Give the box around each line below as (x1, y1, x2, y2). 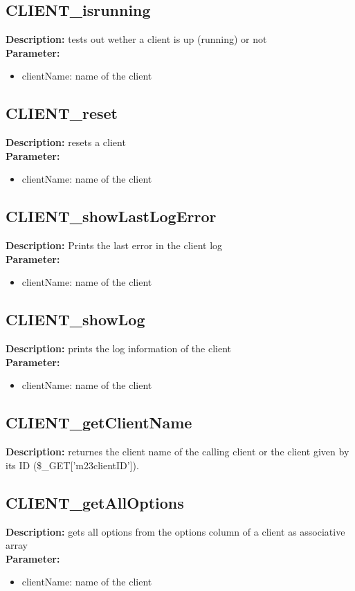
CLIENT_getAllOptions (6, 491, 184, 513)
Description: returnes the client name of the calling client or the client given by (6, 444, 349, 459)
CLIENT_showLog (6, 309, 145, 330)
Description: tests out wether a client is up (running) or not (6, 32, 267, 46)
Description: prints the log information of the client (6, 341, 231, 356)
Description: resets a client (6, 135, 126, 149)
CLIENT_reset (6, 102, 118, 124)
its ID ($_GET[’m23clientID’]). (6, 457, 139, 472)
